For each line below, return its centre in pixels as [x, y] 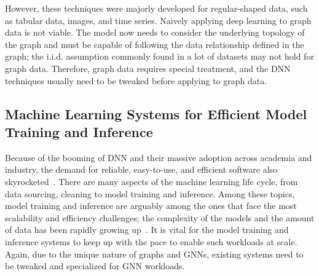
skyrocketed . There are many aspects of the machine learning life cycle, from [152, 181]
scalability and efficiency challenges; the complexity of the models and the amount [160, 217]
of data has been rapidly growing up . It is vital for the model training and [147, 230]
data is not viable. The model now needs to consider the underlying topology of [155, 32]
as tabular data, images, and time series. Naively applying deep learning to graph [158, 20]
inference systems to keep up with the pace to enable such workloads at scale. [151, 241]
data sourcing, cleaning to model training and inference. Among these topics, [150, 193]
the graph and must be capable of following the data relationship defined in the [155, 44]
